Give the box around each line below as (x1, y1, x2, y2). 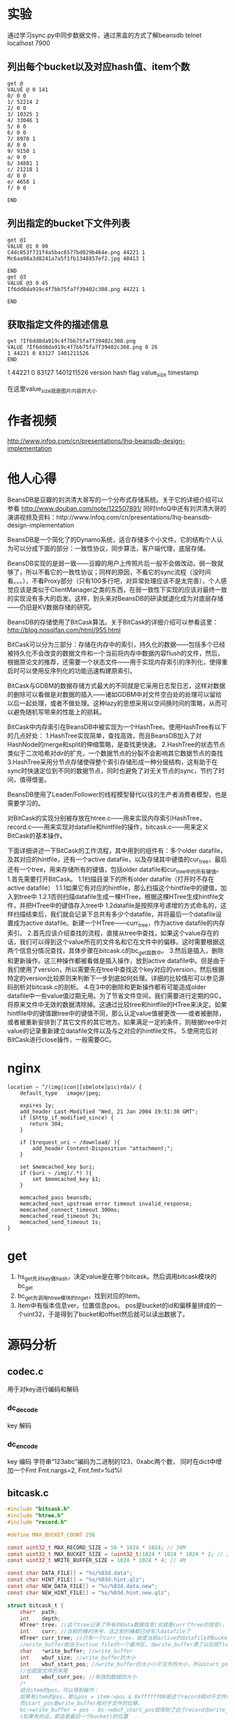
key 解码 (7, 1421, 32, 1429)
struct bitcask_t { (7, 1601, 64, 1609)
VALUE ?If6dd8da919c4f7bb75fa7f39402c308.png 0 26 (7, 344, 158, 351)
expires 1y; (20, 1102, 55, 1109)
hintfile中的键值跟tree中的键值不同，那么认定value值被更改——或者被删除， (7, 1009, 225, 1018)
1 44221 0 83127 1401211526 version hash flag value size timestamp (7, 368, 199, 379)
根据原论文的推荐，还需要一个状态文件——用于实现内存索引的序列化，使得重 (7, 658, 228, 666)
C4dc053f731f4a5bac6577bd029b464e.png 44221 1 (7, 248, 145, 256)
